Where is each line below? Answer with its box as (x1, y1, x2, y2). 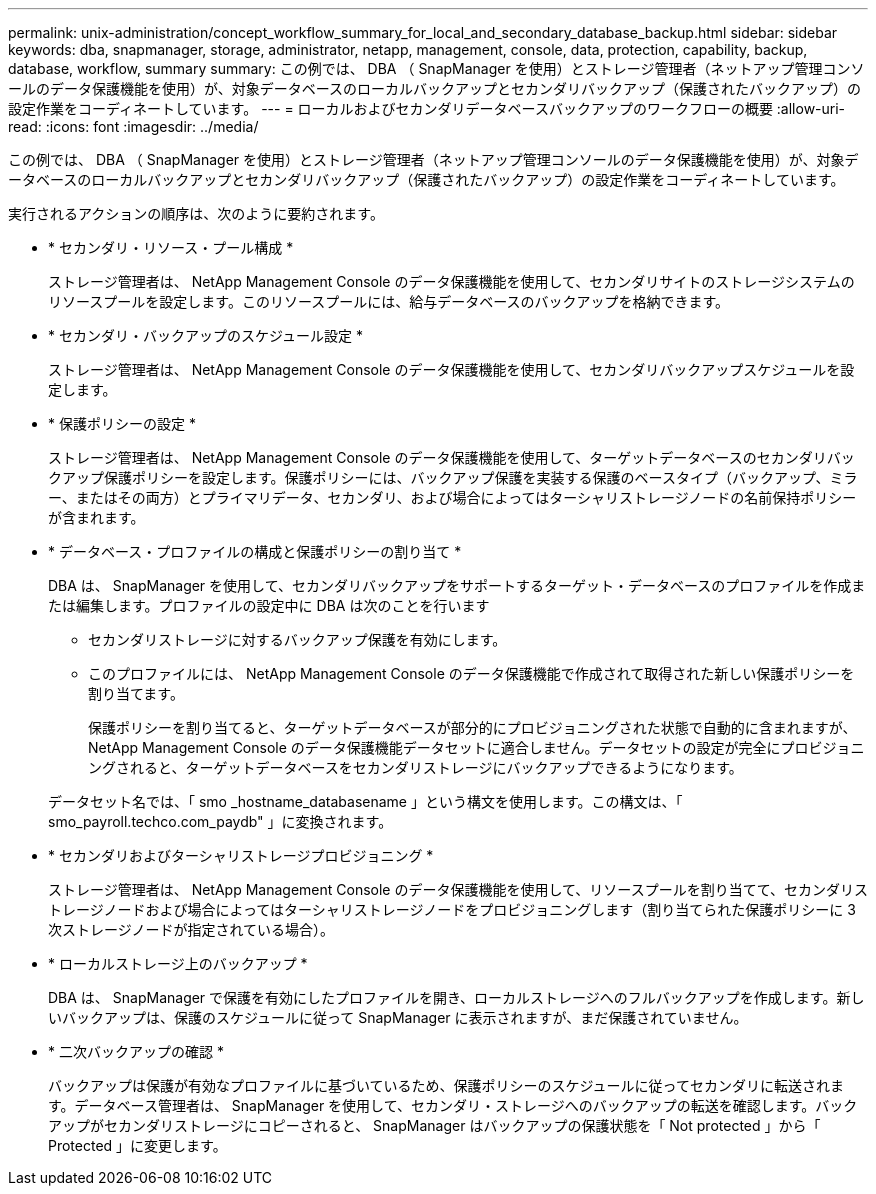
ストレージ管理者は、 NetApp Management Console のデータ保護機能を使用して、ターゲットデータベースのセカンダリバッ (48, 449, 855, 466)
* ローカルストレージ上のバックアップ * (48, 955, 308, 972)
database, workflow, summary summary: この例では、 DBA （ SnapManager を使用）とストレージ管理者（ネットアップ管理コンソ (8, 60, 865, 77)
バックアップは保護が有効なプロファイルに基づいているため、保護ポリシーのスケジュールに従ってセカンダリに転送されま (48, 1077, 844, 1094)
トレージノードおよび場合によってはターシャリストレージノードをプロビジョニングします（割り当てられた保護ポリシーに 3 (48, 901, 856, 918)
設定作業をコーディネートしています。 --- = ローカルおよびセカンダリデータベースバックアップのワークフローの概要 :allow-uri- (8, 100, 846, 117)
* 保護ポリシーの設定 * (48, 415, 196, 432)
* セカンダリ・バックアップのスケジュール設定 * (48, 327, 363, 344)
